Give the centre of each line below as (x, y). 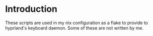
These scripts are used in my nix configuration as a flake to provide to (76, 23)
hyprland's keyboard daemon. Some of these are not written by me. (74, 28)
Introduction (31, 9)
